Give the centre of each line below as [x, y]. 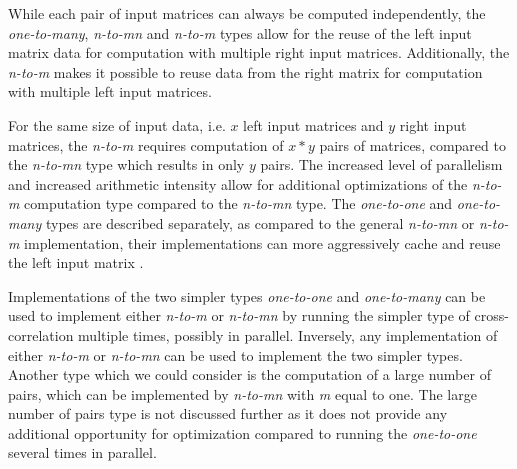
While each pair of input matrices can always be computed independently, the [247, 13]
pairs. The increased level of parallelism [381, 164]
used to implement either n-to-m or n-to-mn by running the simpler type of [239, 315]
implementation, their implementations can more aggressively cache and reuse [262, 242]
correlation [41, 334]
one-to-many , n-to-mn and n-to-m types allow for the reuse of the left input [240, 32]
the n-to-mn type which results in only [126, 164]
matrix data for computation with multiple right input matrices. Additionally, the [259, 52]
